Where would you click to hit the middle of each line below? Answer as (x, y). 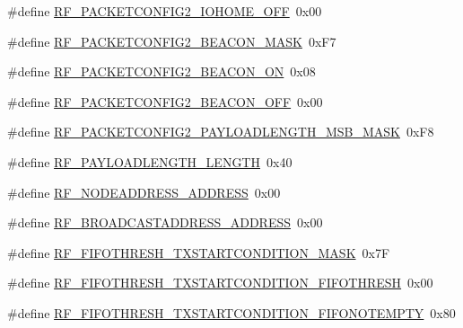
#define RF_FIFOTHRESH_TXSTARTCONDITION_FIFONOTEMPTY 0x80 (231, 312)
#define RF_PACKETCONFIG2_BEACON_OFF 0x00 (165, 101)
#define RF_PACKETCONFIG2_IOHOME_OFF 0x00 (165, 11)
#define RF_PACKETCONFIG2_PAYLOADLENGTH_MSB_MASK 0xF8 (221, 132)
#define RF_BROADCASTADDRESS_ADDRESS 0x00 (165, 222)
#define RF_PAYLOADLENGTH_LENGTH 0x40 (150, 161)
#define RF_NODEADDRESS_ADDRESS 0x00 (144, 192)
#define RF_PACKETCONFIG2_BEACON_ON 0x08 (162, 71)
